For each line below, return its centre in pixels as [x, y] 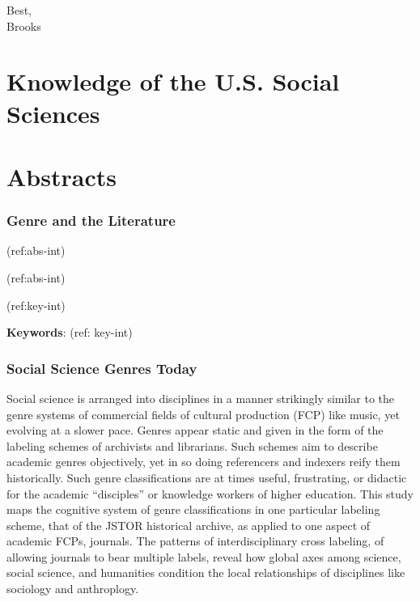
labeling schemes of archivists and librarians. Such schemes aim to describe [192, 445]
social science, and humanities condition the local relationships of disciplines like [206, 572]
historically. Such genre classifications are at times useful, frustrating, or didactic [207, 477]
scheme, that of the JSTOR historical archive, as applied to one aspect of [189, 525]
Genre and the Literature [91, 220]
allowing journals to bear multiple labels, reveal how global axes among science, [204, 556]
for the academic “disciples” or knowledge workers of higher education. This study [210, 493]
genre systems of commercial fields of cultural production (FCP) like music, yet [203, 414]
